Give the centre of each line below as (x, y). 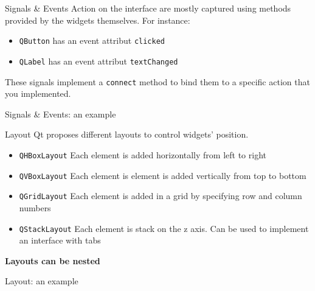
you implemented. (38, 93)
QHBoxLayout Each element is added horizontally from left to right (143, 154)
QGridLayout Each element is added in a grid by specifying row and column (161, 196)
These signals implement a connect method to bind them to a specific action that (157, 81)
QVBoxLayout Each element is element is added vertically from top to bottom (163, 175)
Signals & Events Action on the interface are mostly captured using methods (148, 8)
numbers (35, 207)
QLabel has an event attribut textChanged (99, 61)
